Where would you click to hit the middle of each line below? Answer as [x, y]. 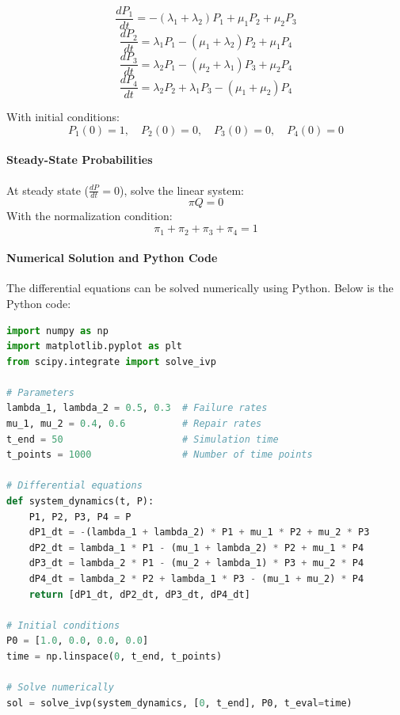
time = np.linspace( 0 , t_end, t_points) [114, 656]
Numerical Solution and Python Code [112, 258]
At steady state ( [48, 190]
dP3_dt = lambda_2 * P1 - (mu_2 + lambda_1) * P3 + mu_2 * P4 [196, 563]
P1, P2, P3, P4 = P [80, 517]
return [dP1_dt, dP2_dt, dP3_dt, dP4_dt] [139, 594]
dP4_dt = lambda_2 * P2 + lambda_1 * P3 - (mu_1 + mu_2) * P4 [196, 579]
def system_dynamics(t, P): [80, 502]
